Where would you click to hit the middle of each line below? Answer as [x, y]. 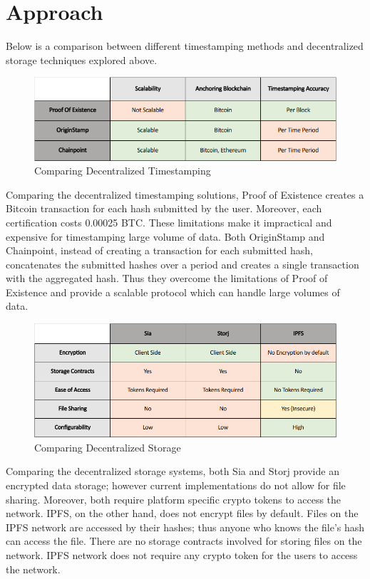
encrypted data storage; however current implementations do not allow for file [176, 485]
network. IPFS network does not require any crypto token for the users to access [182, 555]
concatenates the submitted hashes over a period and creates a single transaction [183, 264]
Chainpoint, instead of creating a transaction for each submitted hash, [159, 250]
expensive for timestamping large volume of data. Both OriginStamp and [165, 236]
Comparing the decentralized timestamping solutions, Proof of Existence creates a [185, 194]
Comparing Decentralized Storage [108, 447]
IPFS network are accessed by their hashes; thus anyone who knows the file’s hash [185, 527]
